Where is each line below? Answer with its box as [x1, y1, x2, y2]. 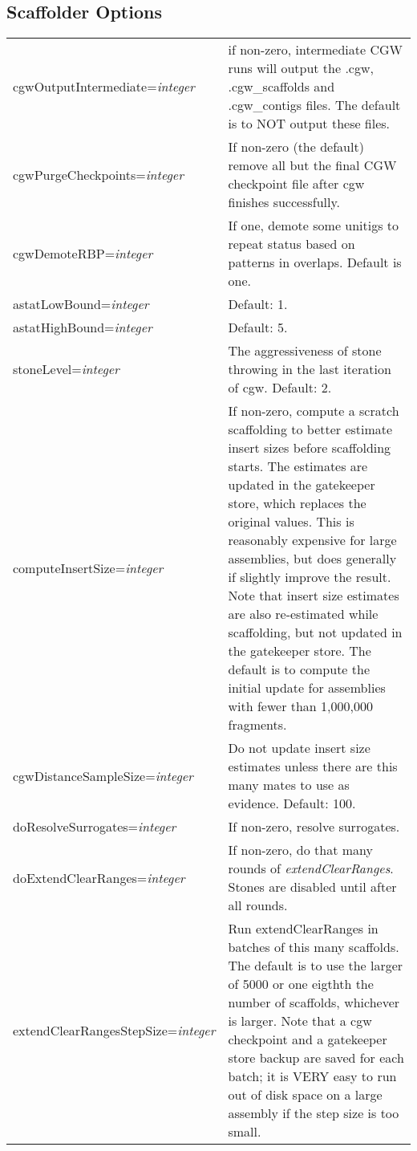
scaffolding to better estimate [228, 420, 393, 439]
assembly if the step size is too [228, 1104, 399, 1123]
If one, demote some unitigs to [228, 216, 399, 235]
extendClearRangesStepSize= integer [13, 1020, 216, 1039]
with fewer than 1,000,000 [228, 697, 373, 716]
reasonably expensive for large [228, 531, 397, 550]
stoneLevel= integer [13, 360, 119, 379]
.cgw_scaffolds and [228, 77, 335, 96]
